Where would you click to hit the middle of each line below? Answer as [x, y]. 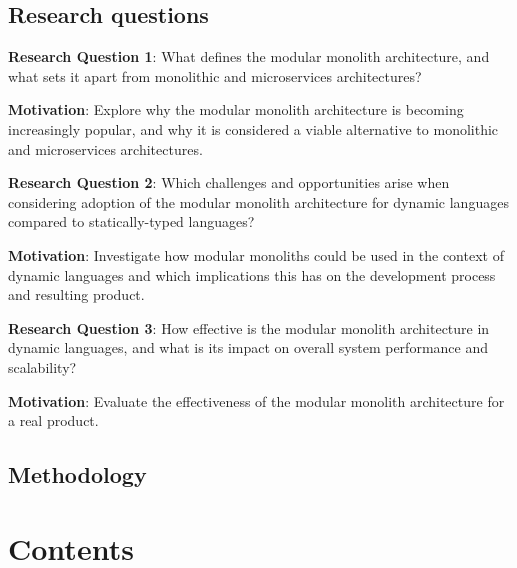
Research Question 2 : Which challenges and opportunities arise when [229, 182]
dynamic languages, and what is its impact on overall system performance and [248, 347]
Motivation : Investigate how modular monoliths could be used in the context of [256, 254]
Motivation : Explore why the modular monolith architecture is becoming [236, 109]
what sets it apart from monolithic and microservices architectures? [215, 75]
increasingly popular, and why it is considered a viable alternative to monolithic [253, 128]
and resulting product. [76, 294]
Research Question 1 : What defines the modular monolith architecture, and [249, 56]
